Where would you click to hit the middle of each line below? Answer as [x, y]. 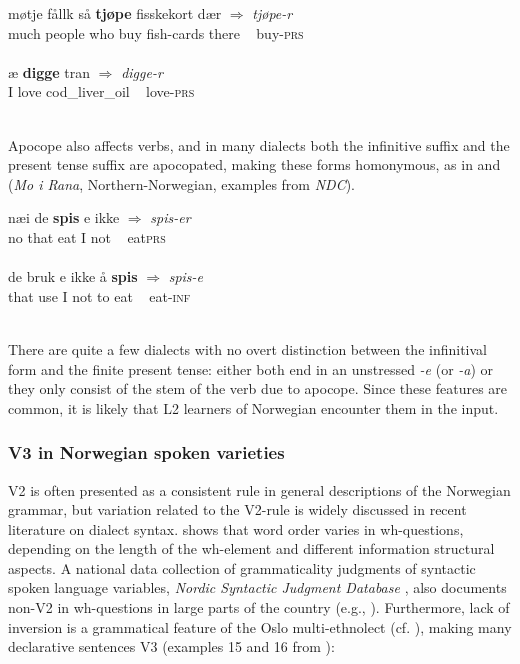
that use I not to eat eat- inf [99, 295]
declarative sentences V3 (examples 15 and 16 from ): [171, 646]
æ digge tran [49, 71]
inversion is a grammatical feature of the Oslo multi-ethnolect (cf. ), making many [260, 626]
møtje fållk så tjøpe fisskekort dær [115, 13]
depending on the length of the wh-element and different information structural [251, 548]
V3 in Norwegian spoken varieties [146, 452]
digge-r [142, 71]
